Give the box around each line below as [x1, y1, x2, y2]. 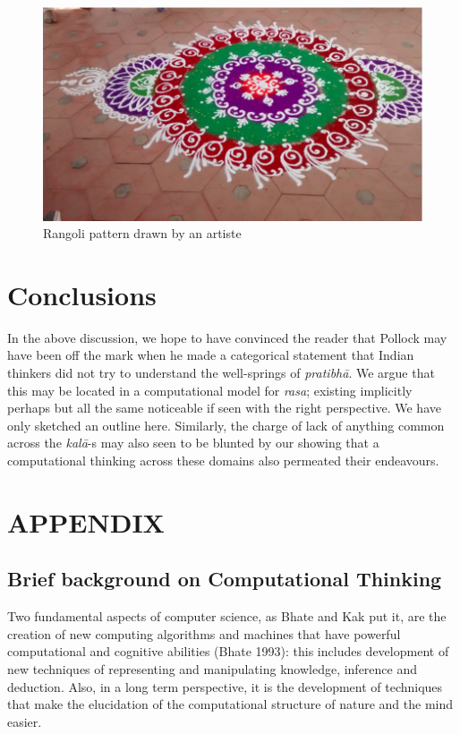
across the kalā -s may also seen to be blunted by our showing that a [7, 433, 379, 452]
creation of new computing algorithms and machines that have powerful [7, 624, 401, 643]
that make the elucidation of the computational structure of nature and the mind [7, 695, 454, 713]
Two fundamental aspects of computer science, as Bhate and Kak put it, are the [7, 607, 447, 626]
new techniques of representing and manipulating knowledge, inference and [7, 659, 418, 678]
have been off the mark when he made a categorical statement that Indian [7, 346, 414, 364]
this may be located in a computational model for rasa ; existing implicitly [7, 380, 413, 399]
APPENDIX [7, 503, 165, 540]
